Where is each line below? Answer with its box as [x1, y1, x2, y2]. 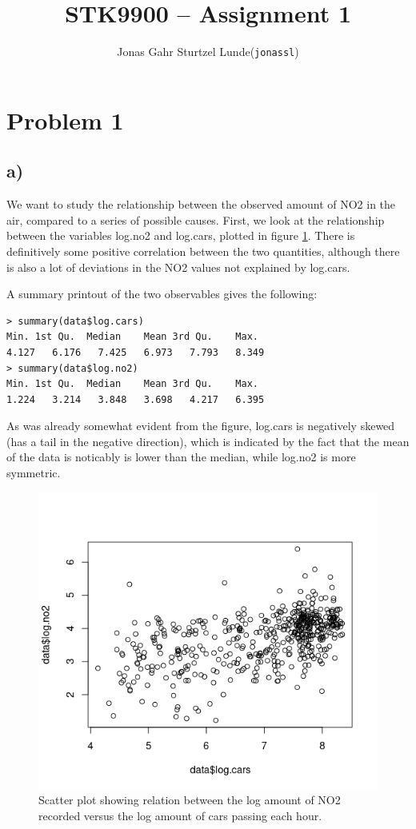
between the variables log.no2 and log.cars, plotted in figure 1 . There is [6, 227, 355, 244]
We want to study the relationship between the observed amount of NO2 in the [6, 196, 396, 213]
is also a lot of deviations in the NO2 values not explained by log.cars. [6, 258, 350, 275]
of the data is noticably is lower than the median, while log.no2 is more [6, 448, 356, 465]
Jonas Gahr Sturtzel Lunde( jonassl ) [117, 43, 299, 60]
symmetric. [6, 464, 61, 481]
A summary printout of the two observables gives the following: [6, 285, 318, 302]
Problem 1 [6, 103, 124, 136]
